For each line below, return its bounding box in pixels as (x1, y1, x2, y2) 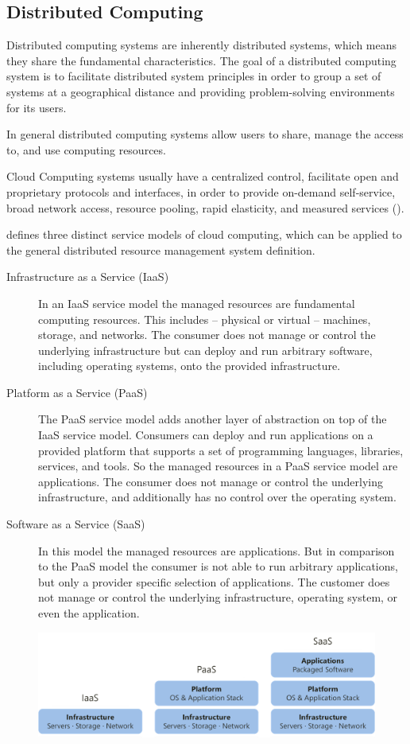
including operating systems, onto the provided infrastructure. (38, 357, 341, 374)
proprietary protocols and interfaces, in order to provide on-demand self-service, (6, 183, 396, 200)
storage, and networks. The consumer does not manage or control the (38, 326, 376, 343)
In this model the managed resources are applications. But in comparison (38, 542, 395, 559)
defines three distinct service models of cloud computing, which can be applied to (6, 226, 402, 243)
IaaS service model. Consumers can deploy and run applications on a (38, 427, 373, 443)
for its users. (6, 99, 67, 115)
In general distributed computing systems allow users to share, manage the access (6, 126, 404, 142)
